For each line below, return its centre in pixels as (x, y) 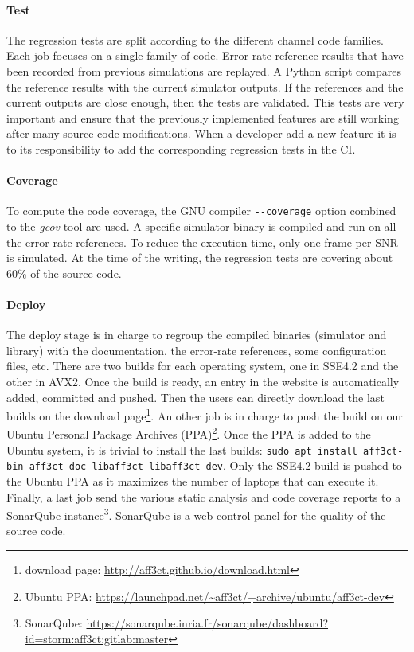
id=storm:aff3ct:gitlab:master (97, 638)
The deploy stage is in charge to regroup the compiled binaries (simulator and (197, 335)
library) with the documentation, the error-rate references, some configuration (197, 350)
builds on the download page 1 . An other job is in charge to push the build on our (205, 414)
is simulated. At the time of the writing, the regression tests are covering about (200, 258)
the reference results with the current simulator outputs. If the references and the (205, 86)
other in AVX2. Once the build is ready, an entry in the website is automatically (203, 381)
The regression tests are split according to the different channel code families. (195, 39)
